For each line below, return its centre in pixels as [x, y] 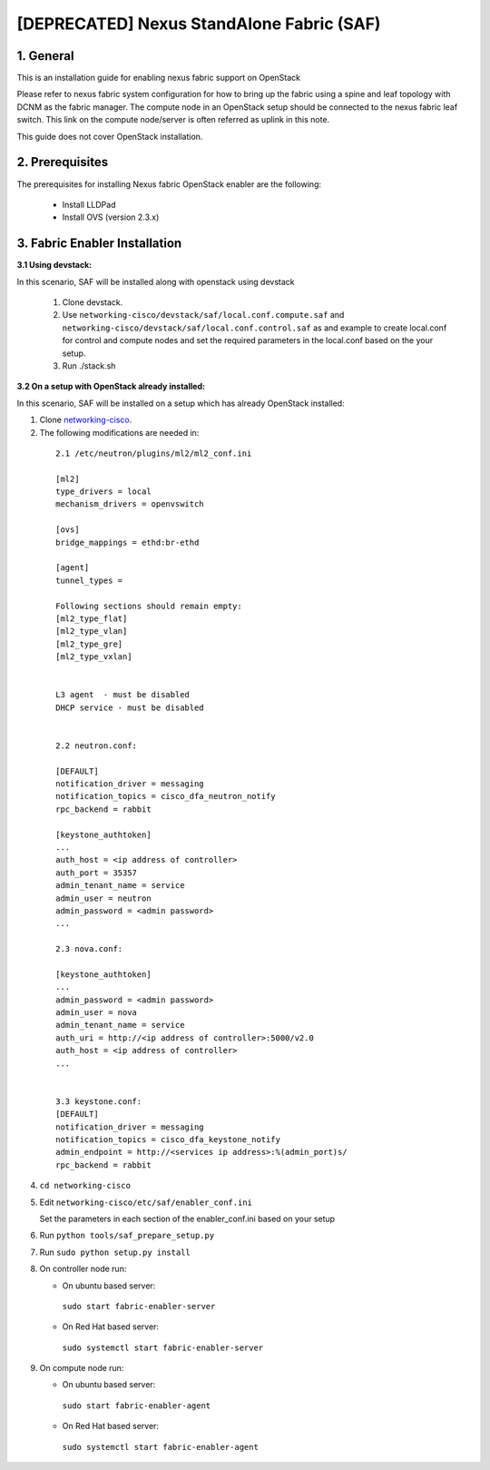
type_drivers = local [103, 492]
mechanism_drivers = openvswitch [130, 504]
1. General [45, 56]
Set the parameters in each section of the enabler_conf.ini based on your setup [187, 1218]
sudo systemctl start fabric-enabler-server [163, 1347]
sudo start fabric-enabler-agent [137, 1406]
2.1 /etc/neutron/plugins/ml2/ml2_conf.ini [154, 453]
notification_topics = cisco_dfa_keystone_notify [168, 1139]
